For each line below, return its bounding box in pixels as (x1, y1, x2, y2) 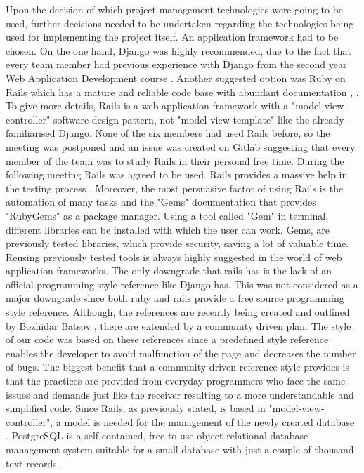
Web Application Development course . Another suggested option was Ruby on (6, 70, 346, 85)
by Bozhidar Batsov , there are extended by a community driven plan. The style (6, 318, 351, 333)
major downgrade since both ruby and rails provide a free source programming (6, 291, 344, 305)
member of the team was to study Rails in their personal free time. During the (6, 153, 344, 168)
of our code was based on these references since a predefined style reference (6, 332, 329, 347)
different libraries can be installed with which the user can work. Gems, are (6, 222, 330, 236)
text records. (6, 455, 60, 470)
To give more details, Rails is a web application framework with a (6, 98, 289, 113)
